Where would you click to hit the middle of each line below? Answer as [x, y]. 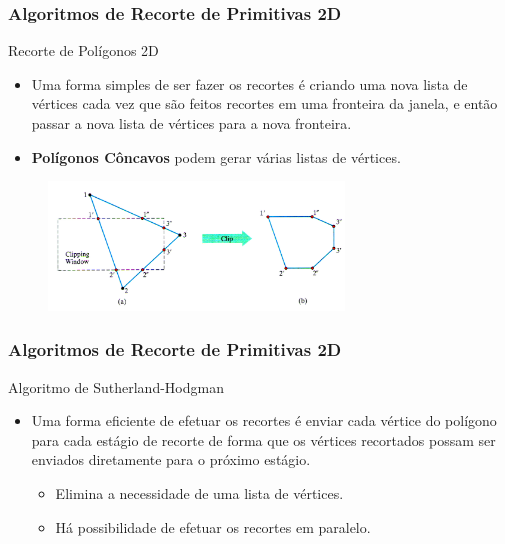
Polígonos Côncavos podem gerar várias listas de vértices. [216, 156]
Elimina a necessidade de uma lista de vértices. [199, 493]
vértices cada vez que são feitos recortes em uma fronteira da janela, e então [264, 103]
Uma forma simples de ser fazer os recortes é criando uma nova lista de [249, 83]
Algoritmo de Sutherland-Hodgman [116, 386]
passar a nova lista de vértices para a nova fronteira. [191, 123]
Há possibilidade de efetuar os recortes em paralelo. [213, 526]
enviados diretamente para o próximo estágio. [171, 459]
